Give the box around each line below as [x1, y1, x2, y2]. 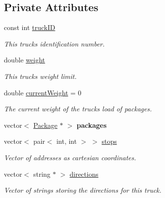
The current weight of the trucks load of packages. [4, 104, 152, 114]
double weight [4, 55, 45, 65]
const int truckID [4, 22, 55, 32]
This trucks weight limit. [4, 71, 77, 81]
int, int [56, 136, 77, 146]
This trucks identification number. [4, 38, 105, 48]
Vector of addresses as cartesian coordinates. [4, 152, 136, 162]
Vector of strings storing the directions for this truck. [4, 185, 162, 195]
